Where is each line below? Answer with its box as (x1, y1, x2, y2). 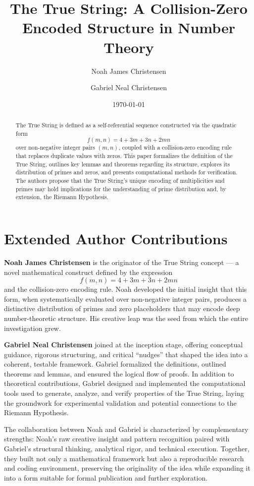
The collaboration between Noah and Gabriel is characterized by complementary (4, 424, 249, 434)
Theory (103, 37, 154, 57)
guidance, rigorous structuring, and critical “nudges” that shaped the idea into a (4, 349, 248, 359)
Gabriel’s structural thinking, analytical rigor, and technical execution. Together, (4, 443, 250, 454)
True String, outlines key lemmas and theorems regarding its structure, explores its (15, 160, 230, 168)
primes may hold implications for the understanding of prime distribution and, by (15, 184, 227, 193)
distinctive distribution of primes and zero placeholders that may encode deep (4, 303, 240, 314)
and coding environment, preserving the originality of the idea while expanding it (4, 463, 251, 473)
